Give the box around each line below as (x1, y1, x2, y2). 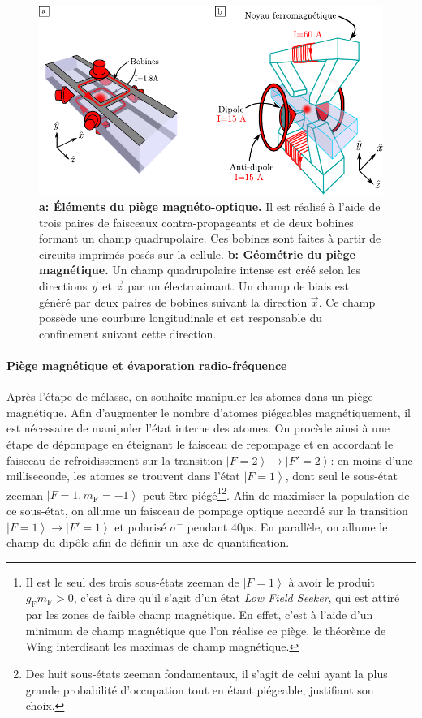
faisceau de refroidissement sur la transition (6, 451, 223, 468)
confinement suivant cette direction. (39, 325, 217, 342)
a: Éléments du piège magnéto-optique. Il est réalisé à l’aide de (39, 198, 381, 214)
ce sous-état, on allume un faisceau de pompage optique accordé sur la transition (6, 501, 408, 518)
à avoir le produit (288, 573, 376, 590)
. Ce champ (318, 293, 376, 310)
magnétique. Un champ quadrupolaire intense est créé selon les (39, 261, 360, 278)
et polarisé (114, 518, 166, 535)
